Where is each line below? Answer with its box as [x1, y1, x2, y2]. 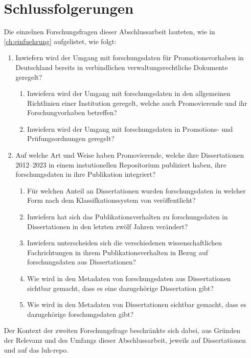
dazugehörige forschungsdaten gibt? [27, 309, 134, 319]
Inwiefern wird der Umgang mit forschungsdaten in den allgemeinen [27, 88, 230, 98]
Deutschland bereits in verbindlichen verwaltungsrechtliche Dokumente [15, 62, 228, 72]
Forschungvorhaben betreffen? [27, 107, 117, 118]
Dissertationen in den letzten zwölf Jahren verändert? [27, 221, 188, 231]
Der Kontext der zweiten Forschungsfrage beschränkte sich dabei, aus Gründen [4, 325, 240, 335]
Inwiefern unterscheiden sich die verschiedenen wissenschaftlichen [27, 238, 222, 248]
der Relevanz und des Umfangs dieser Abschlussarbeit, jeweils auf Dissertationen [4, 334, 246, 345]
